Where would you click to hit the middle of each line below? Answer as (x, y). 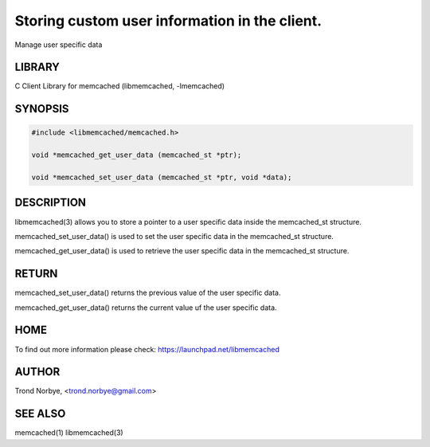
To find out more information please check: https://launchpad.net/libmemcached (147, 349)
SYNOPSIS (42, 109)
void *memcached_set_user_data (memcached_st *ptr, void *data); (162, 178)
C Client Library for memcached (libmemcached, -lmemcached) (120, 86)
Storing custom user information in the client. (168, 21)
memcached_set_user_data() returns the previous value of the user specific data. (148, 293)
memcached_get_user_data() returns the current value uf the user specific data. (146, 308)
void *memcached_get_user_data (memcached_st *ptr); (137, 155)
